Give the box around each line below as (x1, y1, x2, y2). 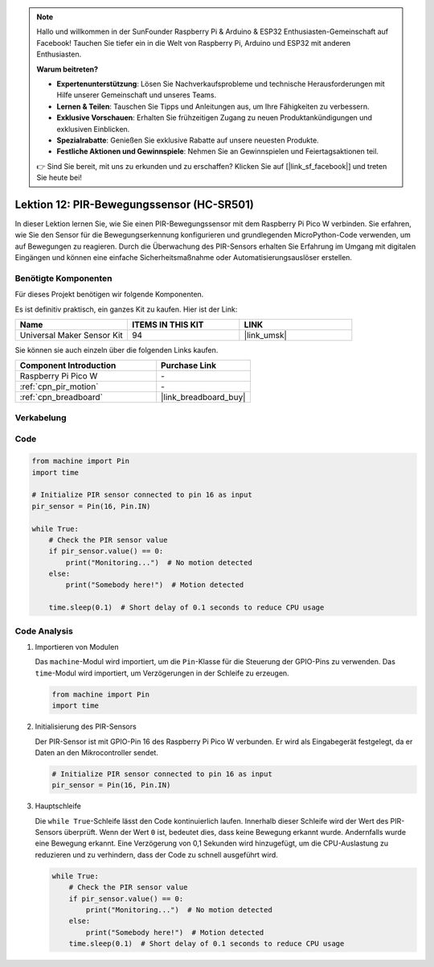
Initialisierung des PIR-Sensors (35, 721, 137, 732)
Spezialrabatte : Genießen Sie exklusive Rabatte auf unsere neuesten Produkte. (56, 135, 319, 145)
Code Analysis (14, 625, 74, 636)
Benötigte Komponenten (14, 272, 113, 283)
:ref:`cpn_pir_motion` (19, 381, 99, 392)
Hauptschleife (35, 801, 82, 811)
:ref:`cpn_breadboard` (19, 391, 104, 403)
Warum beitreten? (36, 64, 99, 74)
